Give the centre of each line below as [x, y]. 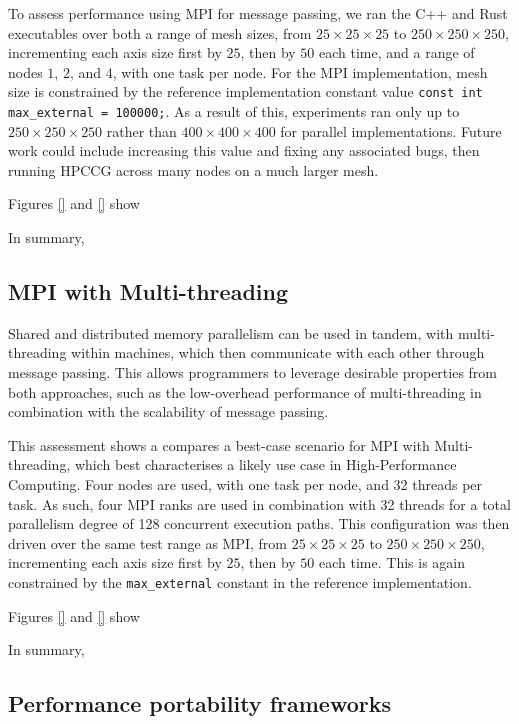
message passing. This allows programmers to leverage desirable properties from [253, 372]
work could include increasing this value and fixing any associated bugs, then [244, 150]
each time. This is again [392, 562]
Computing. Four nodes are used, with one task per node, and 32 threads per [245, 484]
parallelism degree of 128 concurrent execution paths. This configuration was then [259, 523]
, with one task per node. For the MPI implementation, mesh [300, 71]
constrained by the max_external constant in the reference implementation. [240, 581]
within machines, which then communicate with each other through [278, 352]
